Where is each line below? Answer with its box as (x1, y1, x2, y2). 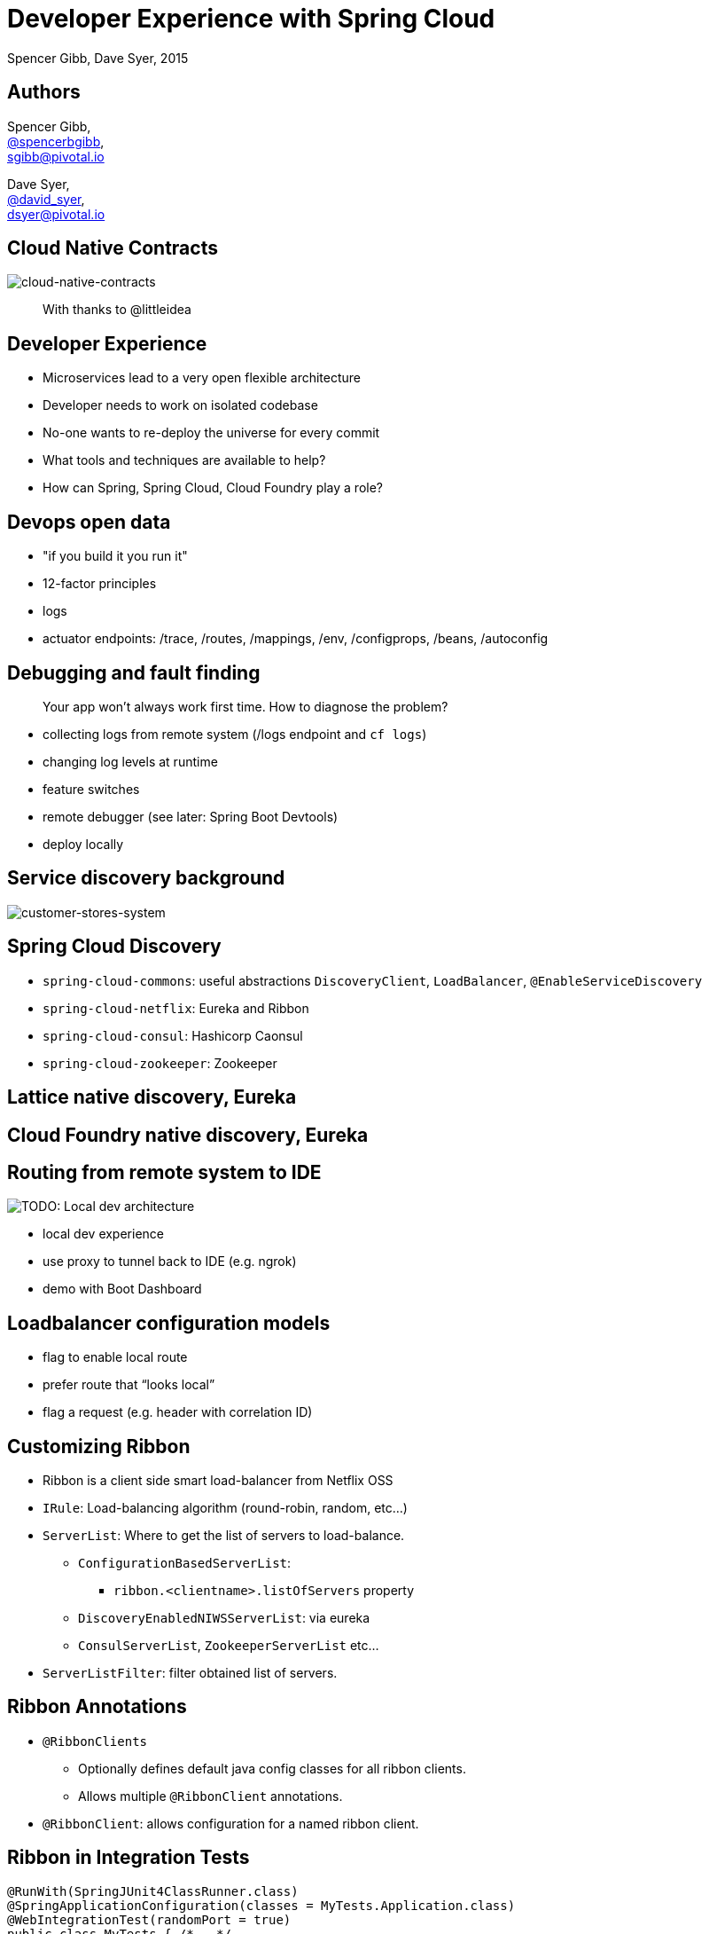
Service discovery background (7, 867, 285, 890)
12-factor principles (43, 576, 157, 592)
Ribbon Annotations (7, 1695, 187, 1718)
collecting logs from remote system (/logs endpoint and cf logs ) (43, 726, 427, 742)
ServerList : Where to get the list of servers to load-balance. (43, 1528, 405, 1544)
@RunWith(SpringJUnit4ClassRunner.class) (7, 1883, 299, 1899)
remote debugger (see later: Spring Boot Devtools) (43, 808, 339, 824)
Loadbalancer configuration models (7, 1311, 331, 1334)
